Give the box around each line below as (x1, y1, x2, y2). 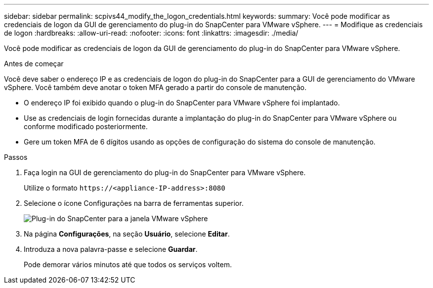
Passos (4, 153, 28, 161)
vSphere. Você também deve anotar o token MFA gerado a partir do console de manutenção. (4, 83, 307, 92)
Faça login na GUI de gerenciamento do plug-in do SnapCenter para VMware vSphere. (24, 168, 306, 177)
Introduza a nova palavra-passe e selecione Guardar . (24, 245, 198, 253)
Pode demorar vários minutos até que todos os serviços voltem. (24, 260, 232, 269)
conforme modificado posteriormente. (24, 122, 148, 131)
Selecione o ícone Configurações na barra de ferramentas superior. (24, 199, 244, 207)
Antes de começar (4, 59, 64, 68)
